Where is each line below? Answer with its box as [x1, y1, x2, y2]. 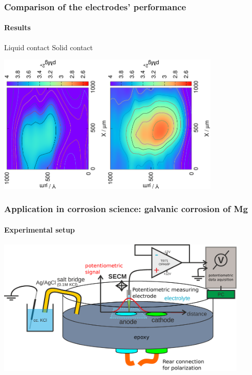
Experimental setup [4, 224, 75, 235]
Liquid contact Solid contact [4, 41, 93, 52]
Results [4, 22, 31, 33]
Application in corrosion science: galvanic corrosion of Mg [4, 202, 248, 215]
